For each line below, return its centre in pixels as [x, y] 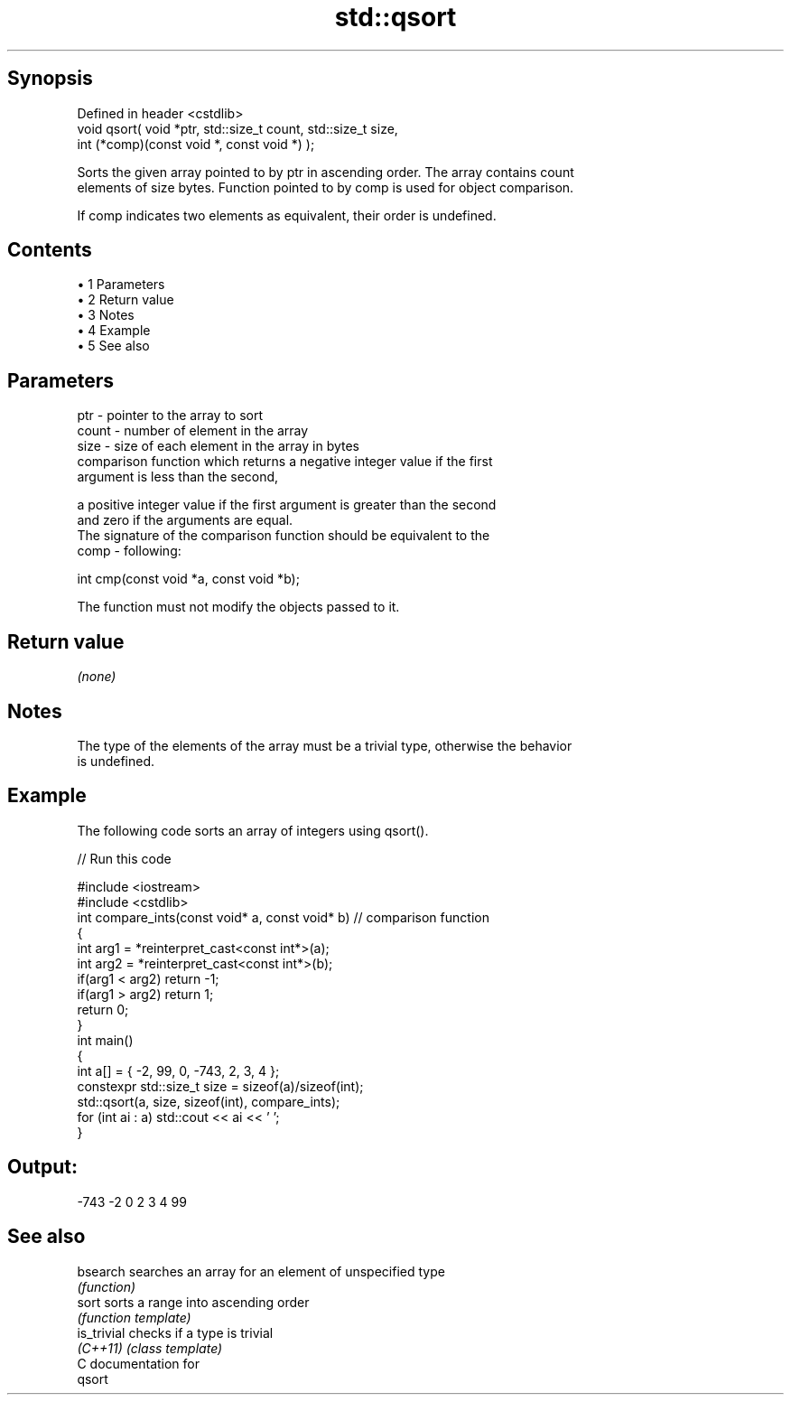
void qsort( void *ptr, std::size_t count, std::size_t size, [237, 128]
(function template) [134, 1317]
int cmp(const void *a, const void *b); [188, 579]
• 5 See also [113, 346]
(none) [97, 677]
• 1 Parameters [121, 285]
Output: [42, 1167]
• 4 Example [114, 331]
